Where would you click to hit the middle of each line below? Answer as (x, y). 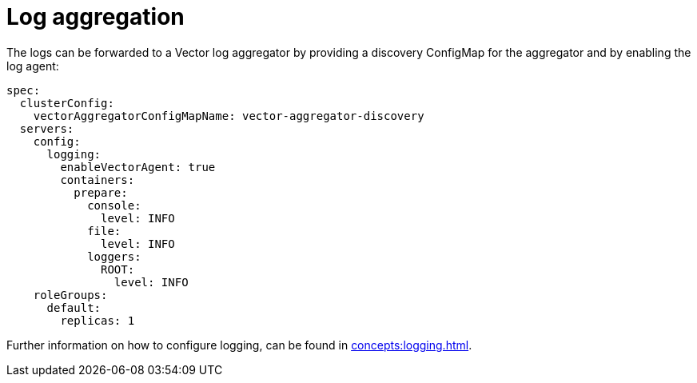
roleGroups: (70, 295)
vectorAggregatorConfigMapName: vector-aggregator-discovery (229, 116)
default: (74, 307)
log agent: (33, 66)
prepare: (101, 192)
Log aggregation (96, 17)
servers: (47, 128)
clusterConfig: (67, 103)
